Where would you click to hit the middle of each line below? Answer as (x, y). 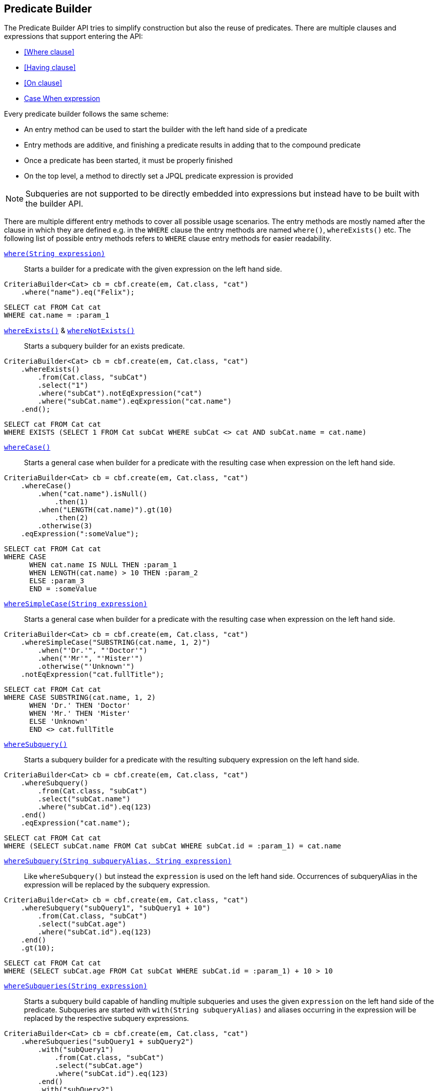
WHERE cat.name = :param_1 (57, 315)
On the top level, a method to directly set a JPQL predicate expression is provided (159, 176)
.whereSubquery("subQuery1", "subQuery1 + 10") (116, 908)
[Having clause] (50, 68)
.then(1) (71, 502)
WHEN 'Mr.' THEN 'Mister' (80, 714)
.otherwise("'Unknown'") (86, 667)
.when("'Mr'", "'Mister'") (90, 659)
